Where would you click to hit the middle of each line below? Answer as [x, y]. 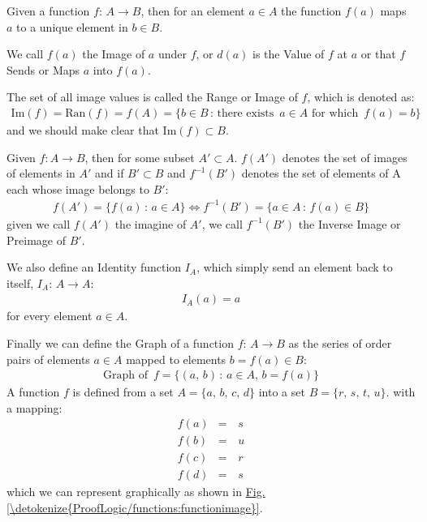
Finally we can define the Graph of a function [120, 342]
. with [401, 392]
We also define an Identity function [94, 267]
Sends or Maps [43, 69]
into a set [282, 392]
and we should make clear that [83, 130]
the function [311, 11]
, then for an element [193, 11]
